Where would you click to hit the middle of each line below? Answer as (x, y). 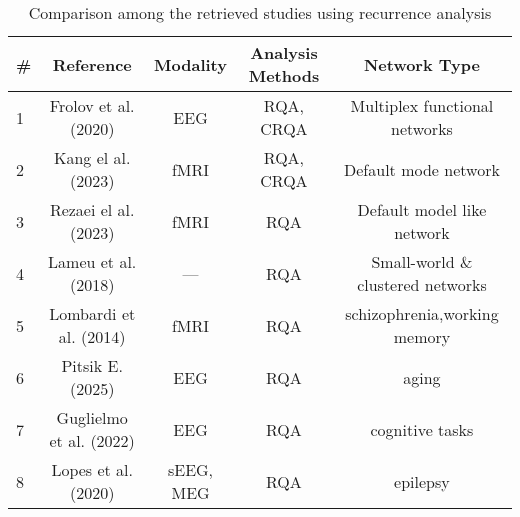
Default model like (422, 209)
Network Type (421, 64)
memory (422, 336)
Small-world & (422, 261)
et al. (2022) (92, 440)
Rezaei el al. (92, 209)
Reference (92, 64)
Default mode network (422, 169)
